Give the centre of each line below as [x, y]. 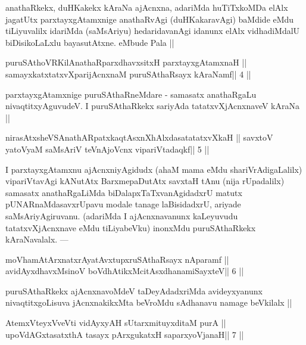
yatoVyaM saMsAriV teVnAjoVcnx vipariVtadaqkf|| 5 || [107, 149]
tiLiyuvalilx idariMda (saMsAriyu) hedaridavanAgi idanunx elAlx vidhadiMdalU [153, 31]
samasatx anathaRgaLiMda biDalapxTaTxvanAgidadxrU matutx [124, 192]
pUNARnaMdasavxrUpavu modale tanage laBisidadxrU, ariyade [123, 204]
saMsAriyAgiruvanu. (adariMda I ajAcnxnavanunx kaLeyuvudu [122, 215]
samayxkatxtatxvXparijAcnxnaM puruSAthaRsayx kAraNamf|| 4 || [128, 74]
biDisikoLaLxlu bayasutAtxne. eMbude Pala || [90, 42]
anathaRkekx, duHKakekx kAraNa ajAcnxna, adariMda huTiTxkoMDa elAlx [147, 7]
